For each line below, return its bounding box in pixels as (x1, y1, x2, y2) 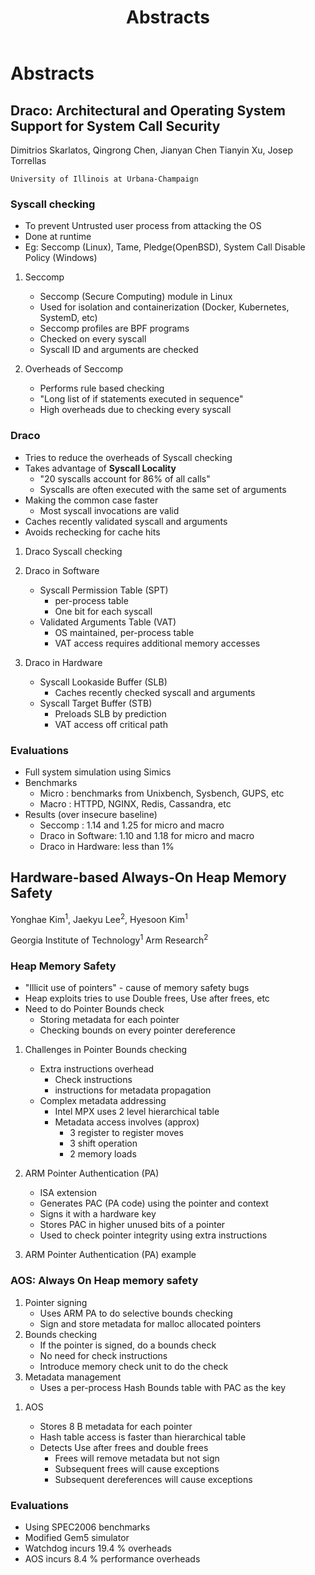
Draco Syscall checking (24, 545, 123, 557)
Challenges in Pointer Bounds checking (24, 1044, 188, 1056)
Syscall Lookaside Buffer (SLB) (39, 676, 168, 688)
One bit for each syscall (54, 605, 153, 617)
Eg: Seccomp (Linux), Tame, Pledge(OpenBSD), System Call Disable (24, 241, 306, 253)
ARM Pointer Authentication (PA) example (24, 1249, 197, 1261)
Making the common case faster (24, 494, 159, 506)
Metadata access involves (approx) (54, 1116, 200, 1128)
